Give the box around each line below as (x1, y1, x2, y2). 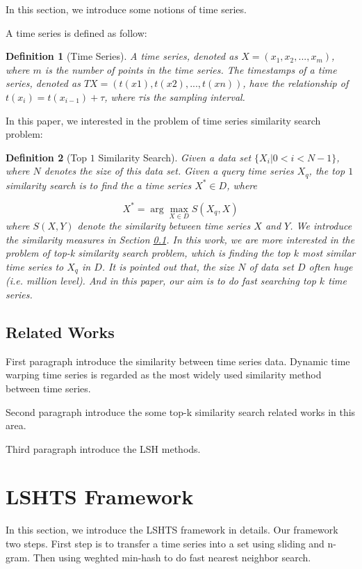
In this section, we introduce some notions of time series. (6, 2, 247, 16)
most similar (302, 246, 356, 260)
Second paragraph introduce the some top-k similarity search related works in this (6, 404, 356, 419)
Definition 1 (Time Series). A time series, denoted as (6, 49, 238, 63)
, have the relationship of (242, 76, 349, 90)
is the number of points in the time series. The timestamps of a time (44, 62, 337, 77)
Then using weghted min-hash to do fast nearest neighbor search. (33, 550, 311, 564)
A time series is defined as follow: (6, 25, 147, 40)
